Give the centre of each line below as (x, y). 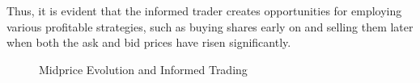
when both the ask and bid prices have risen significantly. (149, 42)
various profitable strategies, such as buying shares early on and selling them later (210, 26)
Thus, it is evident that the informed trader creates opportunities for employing (204, 10)
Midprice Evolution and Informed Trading (143, 69)
